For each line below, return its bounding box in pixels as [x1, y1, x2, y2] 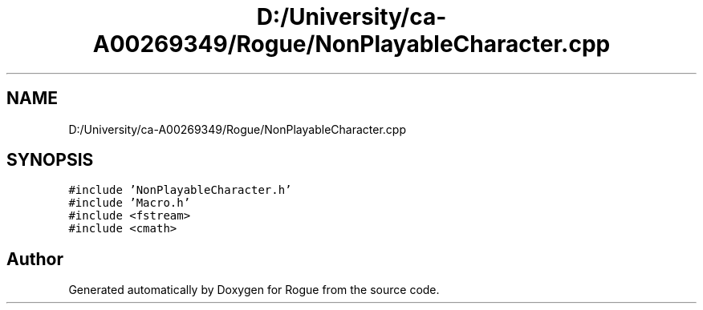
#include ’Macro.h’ [68, 196, 191, 210]
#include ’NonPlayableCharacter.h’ [68, 183, 292, 197]
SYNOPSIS [6, 150, 94, 171]
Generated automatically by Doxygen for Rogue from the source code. [68, 283, 440, 297]
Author [6, 248, 63, 269]
